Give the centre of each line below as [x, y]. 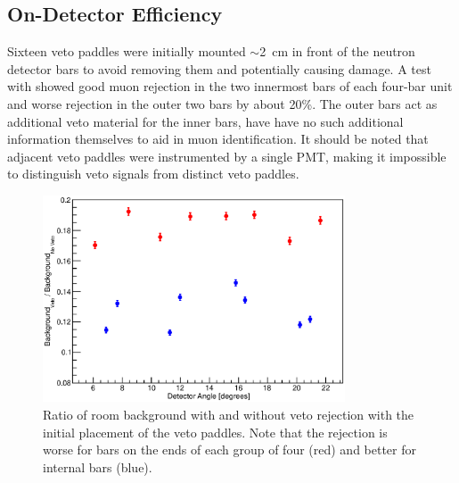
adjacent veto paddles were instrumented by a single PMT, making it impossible [227, 156]
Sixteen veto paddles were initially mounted [127, 51]
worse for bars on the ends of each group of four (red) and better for [230, 450]
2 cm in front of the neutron [337, 51]
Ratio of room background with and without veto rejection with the [229, 415]
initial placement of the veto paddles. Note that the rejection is [215, 432]
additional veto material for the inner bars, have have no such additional [205, 121]
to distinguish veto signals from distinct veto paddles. [153, 174]
